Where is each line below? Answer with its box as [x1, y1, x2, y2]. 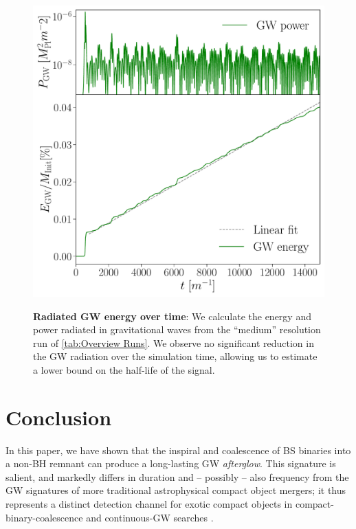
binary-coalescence [5, 510, 83, 524]
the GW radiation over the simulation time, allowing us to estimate [33, 349, 318, 363]
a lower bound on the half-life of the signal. [33, 362, 215, 376]
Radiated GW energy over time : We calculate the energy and [33, 308, 311, 323]
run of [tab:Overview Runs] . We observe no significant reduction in [33, 335, 314, 350]
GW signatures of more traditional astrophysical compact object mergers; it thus [5, 483, 346, 497]
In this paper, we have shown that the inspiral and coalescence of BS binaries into [5, 442, 351, 457]
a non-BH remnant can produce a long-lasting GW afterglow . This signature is [5, 456, 336, 471]
